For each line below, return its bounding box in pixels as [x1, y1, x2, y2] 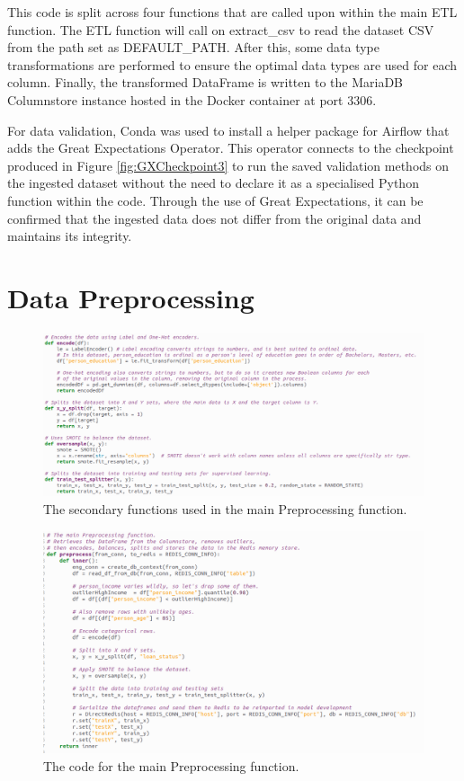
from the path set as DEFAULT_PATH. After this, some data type [7, 38, 379, 57]
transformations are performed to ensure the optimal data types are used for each [7, 55, 458, 74]
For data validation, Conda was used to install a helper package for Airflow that [7, 120, 450, 139]
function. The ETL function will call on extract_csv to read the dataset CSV [7, 20, 434, 39]
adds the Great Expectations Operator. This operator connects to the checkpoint [7, 138, 454, 157]
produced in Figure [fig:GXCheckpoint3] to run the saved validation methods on [7, 155, 450, 174]
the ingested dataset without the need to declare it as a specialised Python [7, 173, 419, 192]
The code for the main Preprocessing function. [43, 756, 299, 775]
